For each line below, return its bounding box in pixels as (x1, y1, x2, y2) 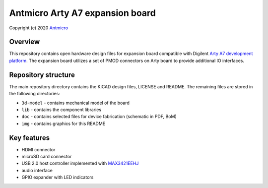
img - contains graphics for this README (21, 121, 106, 126)
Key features (9, 133, 50, 142)
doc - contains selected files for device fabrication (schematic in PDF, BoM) (21, 114, 177, 120)
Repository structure (9, 70, 75, 79)
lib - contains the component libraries (21, 107, 102, 113)
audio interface (21, 167, 53, 173)
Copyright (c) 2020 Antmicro (9, 25, 68, 31)
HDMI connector (21, 146, 56, 152)
